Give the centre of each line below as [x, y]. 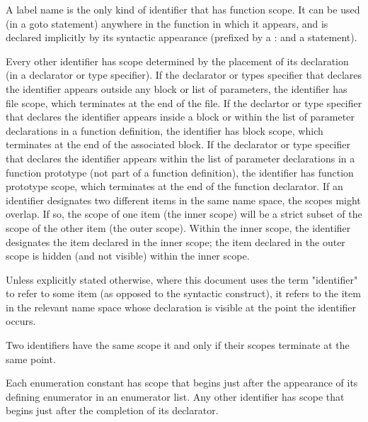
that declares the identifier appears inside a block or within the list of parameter [180, 117]
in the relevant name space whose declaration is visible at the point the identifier [181, 307]
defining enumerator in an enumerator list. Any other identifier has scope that [175, 396]
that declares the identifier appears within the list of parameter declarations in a [180, 158]
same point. [31, 359]
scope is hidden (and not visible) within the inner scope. [128, 256]
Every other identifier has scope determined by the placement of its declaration [177, 61]
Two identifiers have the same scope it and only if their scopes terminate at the [178, 345]
